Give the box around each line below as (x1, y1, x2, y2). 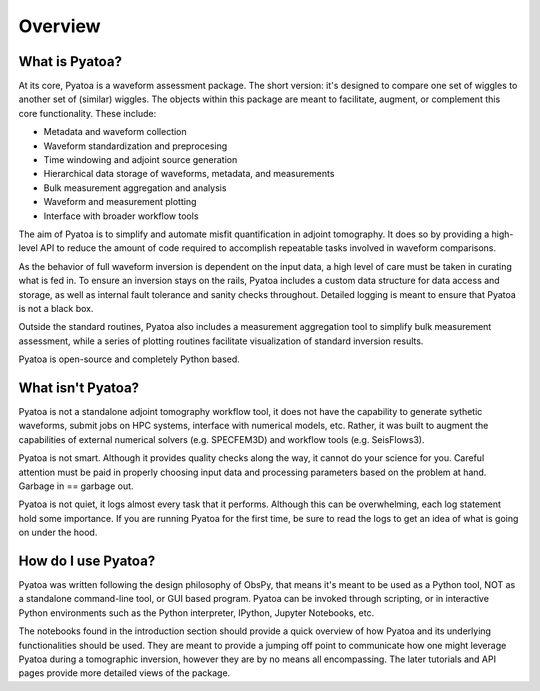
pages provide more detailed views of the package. (18, 667, 231, 679)
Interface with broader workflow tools (43, 210, 199, 222)
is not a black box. (18, 302, 94, 314)
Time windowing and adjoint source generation (43, 154, 238, 166)
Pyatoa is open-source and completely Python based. (18, 353, 240, 365)
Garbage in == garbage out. (18, 480, 134, 492)
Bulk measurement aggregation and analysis (43, 181, 227, 194)
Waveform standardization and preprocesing (43, 140, 228, 152)
